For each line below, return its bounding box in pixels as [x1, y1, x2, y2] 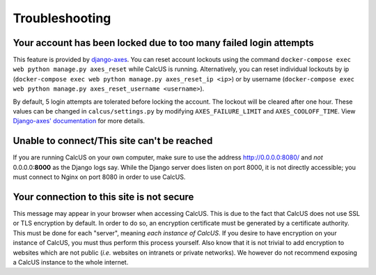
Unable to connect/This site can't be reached [13, 135, 213, 147]
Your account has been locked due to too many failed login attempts [13, 37, 314, 49]
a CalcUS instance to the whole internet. [13, 258, 129, 266]
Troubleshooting [13, 10, 111, 26]
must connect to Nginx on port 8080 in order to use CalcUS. [13, 173, 186, 181]
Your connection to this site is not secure [13, 191, 194, 203]
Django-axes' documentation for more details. [13, 117, 146, 125]
